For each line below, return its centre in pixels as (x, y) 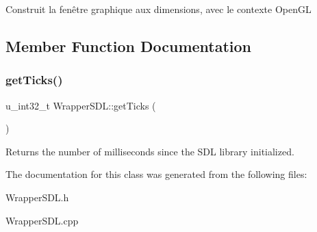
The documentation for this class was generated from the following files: (156, 174)
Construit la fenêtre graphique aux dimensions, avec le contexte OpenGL (158, 9)
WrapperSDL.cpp (42, 220)
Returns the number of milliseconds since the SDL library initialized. (150, 151)
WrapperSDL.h (37, 197)
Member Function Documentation (129, 46)
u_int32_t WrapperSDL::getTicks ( (81, 105)
